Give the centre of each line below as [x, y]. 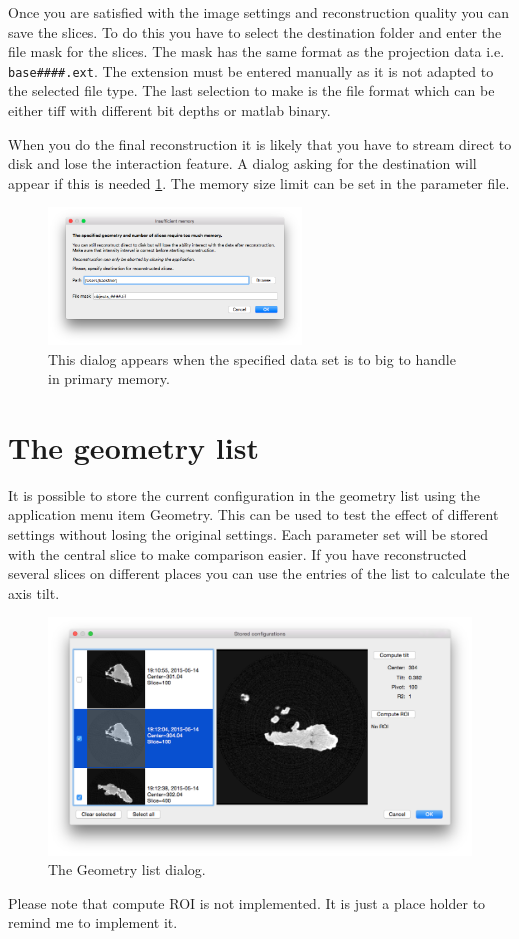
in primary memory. [109, 378]
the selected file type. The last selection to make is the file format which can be [251, 90]
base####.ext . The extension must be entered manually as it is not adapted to [251, 70]
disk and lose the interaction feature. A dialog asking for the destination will [242, 163]
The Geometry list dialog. [127, 869]
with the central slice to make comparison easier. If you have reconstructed [237, 553]
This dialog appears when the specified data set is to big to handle [252, 358]
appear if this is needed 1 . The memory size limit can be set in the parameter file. [259, 182]
